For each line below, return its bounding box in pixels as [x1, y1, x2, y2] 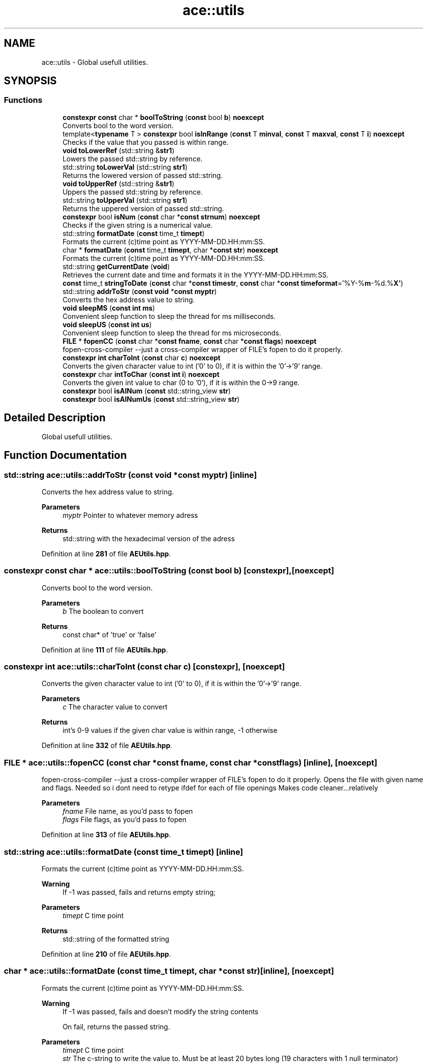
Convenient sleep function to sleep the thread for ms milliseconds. [62, 312, 276, 320]
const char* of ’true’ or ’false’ [62, 630, 156, 639]
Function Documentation [4, 449, 127, 462]
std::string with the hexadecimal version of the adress [62, 534, 235, 543]
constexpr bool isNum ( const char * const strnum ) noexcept [62, 212, 260, 221]
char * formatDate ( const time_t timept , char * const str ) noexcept [62, 245, 278, 254]
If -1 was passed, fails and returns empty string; [62, 887, 216, 896]
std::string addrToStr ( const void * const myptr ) [62, 287, 217, 295]
